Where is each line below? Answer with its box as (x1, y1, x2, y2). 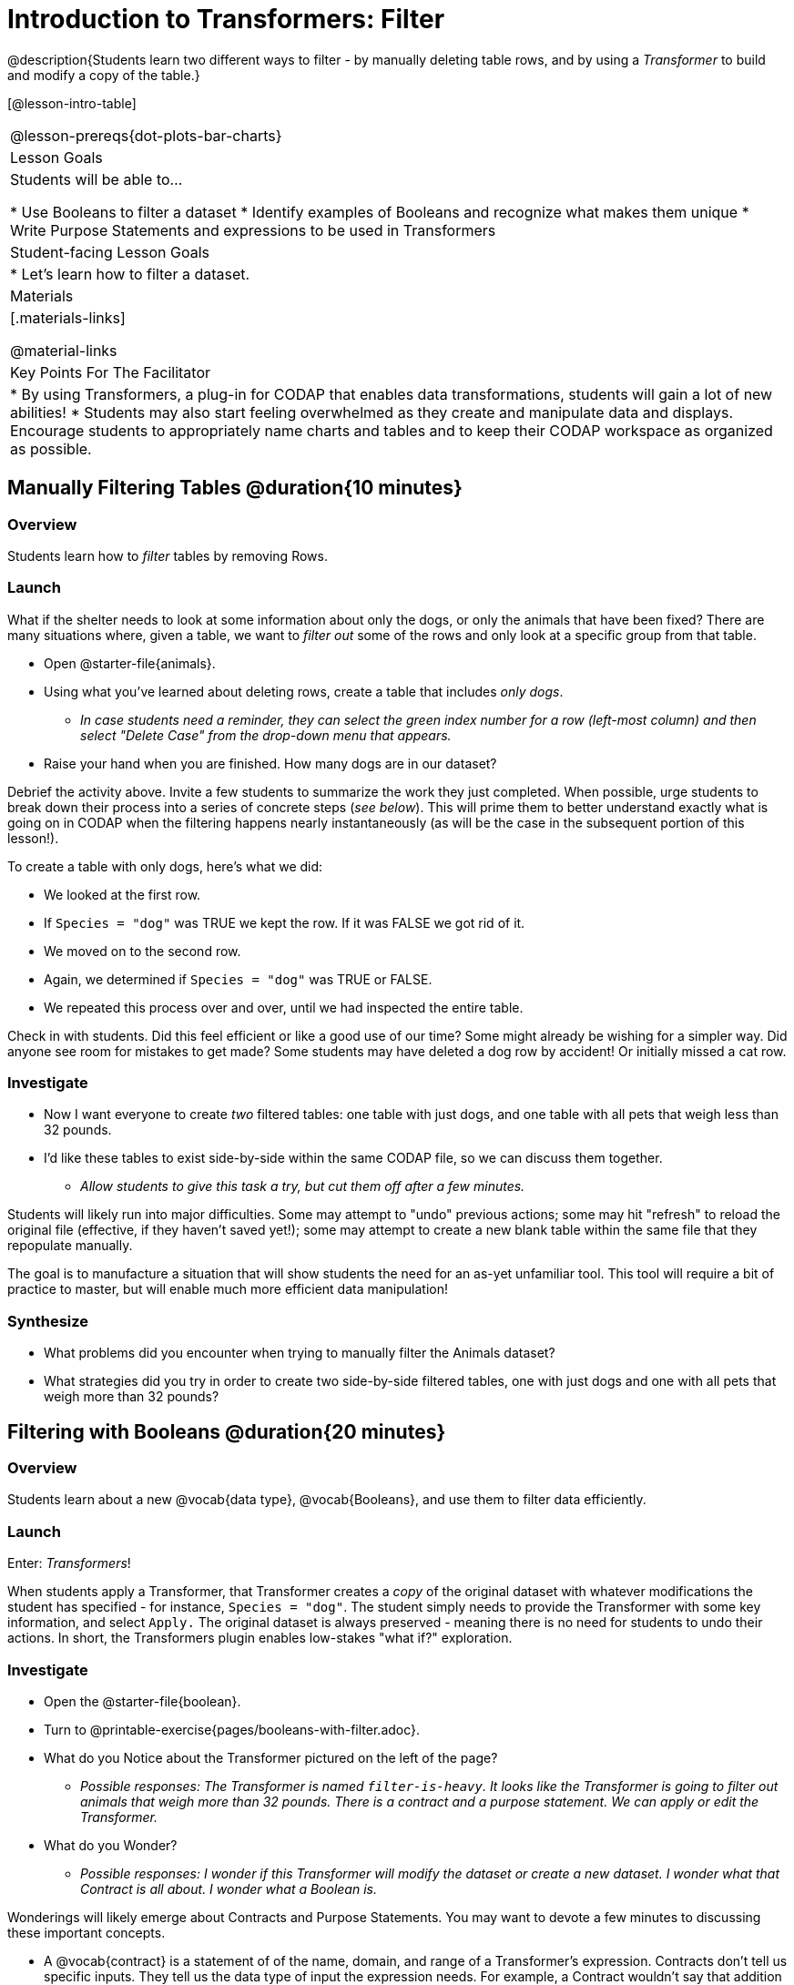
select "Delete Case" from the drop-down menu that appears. (80, 727, 452, 743)
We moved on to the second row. (44, 942, 241, 959)
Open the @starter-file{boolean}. (44, 1693, 241, 1709)
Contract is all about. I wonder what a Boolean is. (80, 1880, 377, 1897)
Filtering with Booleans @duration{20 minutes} (7, 1420, 446, 1443)
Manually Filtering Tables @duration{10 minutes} (7, 476, 463, 500)
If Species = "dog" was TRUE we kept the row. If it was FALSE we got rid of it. (44, 914, 525, 931)
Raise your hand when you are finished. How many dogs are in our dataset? (44, 755, 497, 771)
